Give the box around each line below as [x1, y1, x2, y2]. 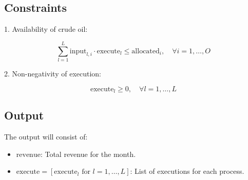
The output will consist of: [4, 131, 88, 142]
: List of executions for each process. [130, 166, 244, 176]
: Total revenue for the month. [40, 148, 136, 159]
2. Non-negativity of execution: [4, 68, 102, 78]
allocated [131, 47, 160, 55]
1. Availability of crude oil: [4, 24, 88, 34]
